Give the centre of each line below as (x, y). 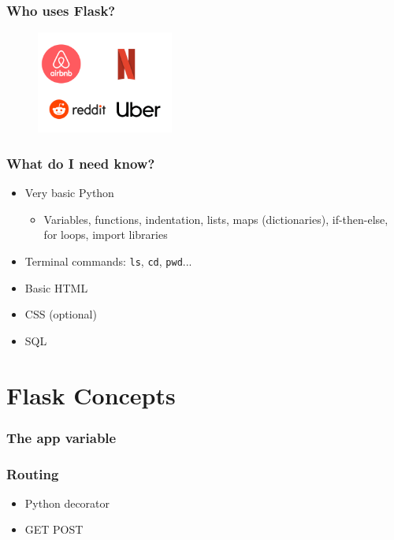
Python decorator (67, 503)
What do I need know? (81, 163)
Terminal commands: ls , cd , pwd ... (108, 261)
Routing (33, 473)
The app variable (61, 437)
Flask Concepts (91, 395)
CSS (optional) (61, 314)
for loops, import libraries (106, 235)
